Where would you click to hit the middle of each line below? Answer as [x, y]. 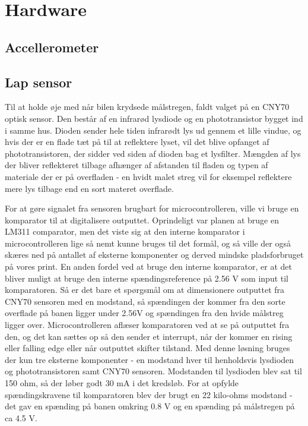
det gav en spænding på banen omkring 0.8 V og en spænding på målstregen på [150, 406]
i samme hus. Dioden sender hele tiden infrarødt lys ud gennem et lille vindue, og [153, 130]
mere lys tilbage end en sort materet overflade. [89, 188]
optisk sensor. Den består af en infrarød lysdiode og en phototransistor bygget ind [154, 118]
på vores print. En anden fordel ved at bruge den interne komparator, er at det [149, 266]
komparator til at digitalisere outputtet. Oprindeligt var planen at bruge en [142, 220]
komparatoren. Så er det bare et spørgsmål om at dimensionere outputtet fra [145, 290]
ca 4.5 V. [21, 417]
